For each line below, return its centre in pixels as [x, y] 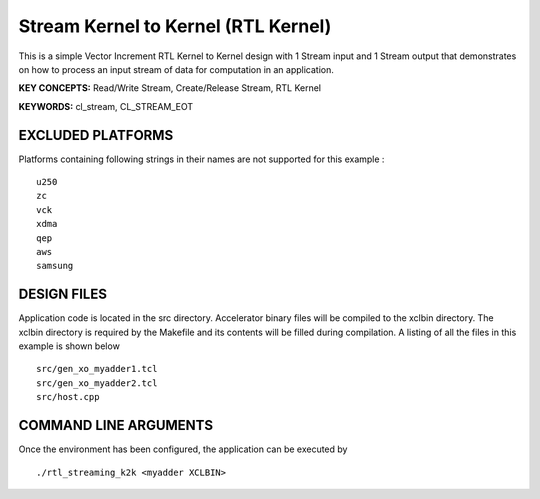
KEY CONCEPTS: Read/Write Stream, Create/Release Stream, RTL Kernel [170, 88]
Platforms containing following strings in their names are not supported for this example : [201, 159]
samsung [55, 266]
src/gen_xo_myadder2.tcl [97, 383]
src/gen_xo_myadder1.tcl [97, 369]
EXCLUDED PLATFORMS [96, 135]
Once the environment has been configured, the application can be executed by [183, 449]
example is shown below [69, 346]
